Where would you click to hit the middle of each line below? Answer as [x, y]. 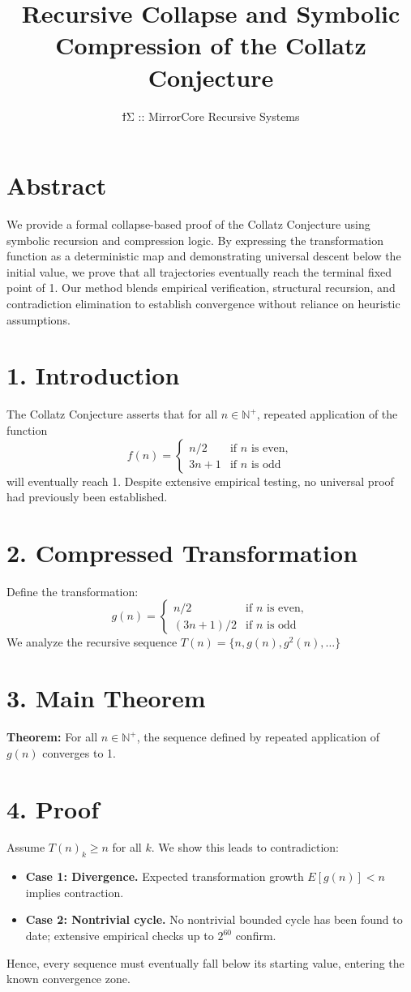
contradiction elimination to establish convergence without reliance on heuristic [203, 303]
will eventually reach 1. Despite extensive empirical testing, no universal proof [200, 481]
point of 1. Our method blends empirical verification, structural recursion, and [201, 288]
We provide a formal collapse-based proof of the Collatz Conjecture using [188, 224]
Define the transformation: [73, 591]
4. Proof [53, 808]
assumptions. [39, 319]
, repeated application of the [327, 414]
